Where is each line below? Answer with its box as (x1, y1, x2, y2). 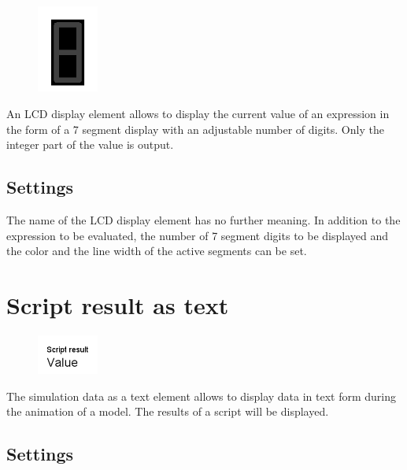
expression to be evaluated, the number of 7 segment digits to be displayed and (6, 227, 389, 243)
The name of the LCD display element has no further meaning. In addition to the (6, 211, 401, 228)
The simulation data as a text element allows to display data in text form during (6, 387, 397, 404)
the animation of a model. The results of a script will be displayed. (6, 403, 329, 420)
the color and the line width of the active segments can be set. (6, 242, 307, 259)
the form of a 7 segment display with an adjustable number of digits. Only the (6, 120, 384, 137)
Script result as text (6, 288, 229, 320)
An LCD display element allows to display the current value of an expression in (6, 105, 390, 121)
